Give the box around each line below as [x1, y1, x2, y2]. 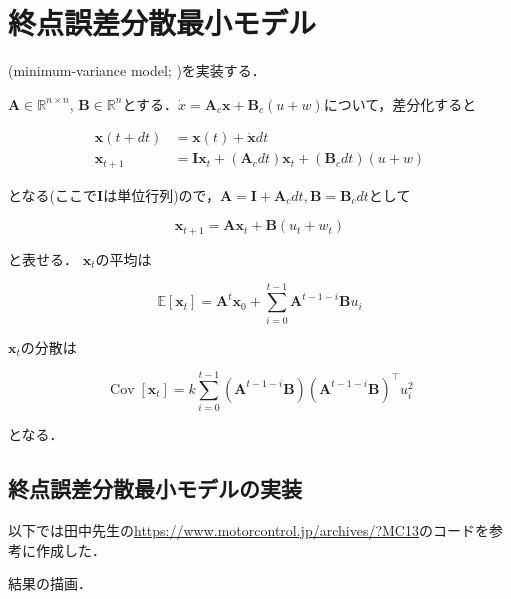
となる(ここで [8, 184, 98, 205]
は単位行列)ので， [103, 184, 221, 205]
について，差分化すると [323, 93, 477, 114]
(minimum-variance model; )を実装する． [8, 60, 266, 81]
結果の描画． [8, 573, 92, 594]
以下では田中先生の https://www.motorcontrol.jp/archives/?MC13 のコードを [8, 520, 489, 541]
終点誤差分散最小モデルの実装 [8, 473, 302, 504]
